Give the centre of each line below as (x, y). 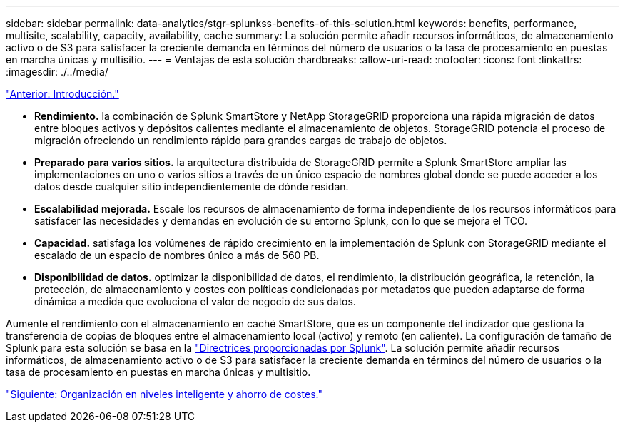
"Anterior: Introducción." (62, 94)
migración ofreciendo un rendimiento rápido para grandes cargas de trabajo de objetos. (241, 140)
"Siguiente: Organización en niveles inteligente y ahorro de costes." (164, 394)
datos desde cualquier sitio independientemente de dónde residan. (192, 187)
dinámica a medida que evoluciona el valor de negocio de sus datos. (195, 301)
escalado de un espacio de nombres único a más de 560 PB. (177, 255)
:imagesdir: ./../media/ (57, 72)
